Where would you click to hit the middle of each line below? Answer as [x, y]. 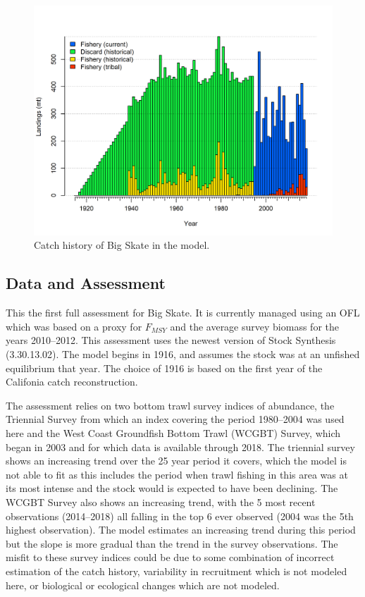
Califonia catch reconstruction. [72, 382]
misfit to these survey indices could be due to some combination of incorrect [170, 557]
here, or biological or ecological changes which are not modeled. [143, 585]
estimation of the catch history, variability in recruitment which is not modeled [177, 571]
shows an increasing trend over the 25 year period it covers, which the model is [176, 461]
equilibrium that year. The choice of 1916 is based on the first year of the [164, 368]
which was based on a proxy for [74, 326]
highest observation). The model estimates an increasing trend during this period [181, 530]
